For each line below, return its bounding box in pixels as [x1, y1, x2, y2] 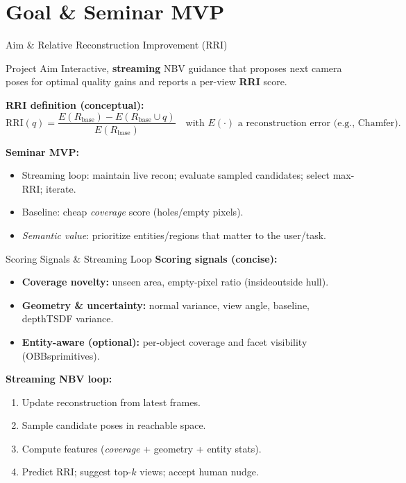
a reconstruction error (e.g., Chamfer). [237, 118, 401, 128]
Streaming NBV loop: [6, 371, 112, 386]
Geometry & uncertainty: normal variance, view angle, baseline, [22, 297, 310, 312]
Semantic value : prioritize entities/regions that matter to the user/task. [22, 227, 326, 242]
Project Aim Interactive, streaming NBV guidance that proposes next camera [6, 60, 342, 75]
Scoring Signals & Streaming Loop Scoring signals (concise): [6, 251, 278, 265]
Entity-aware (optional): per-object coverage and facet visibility [22, 334, 307, 349]
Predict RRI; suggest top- [22, 464, 132, 479]
